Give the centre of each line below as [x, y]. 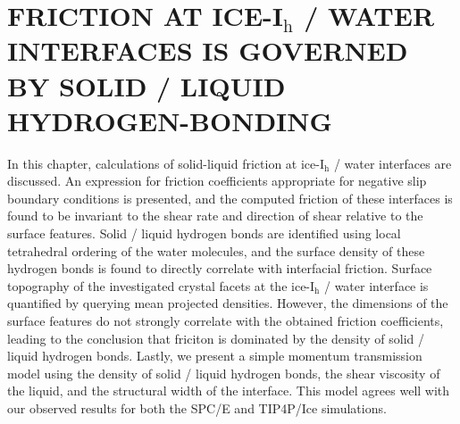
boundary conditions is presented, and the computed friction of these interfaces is [230, 198]
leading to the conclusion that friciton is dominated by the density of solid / [216, 338]
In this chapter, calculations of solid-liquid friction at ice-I [166, 163]
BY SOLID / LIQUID [146, 85]
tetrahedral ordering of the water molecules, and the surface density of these [216, 250]
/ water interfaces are [393, 163]
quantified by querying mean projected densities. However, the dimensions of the [228, 303]
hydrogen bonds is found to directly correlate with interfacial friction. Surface [220, 268]
